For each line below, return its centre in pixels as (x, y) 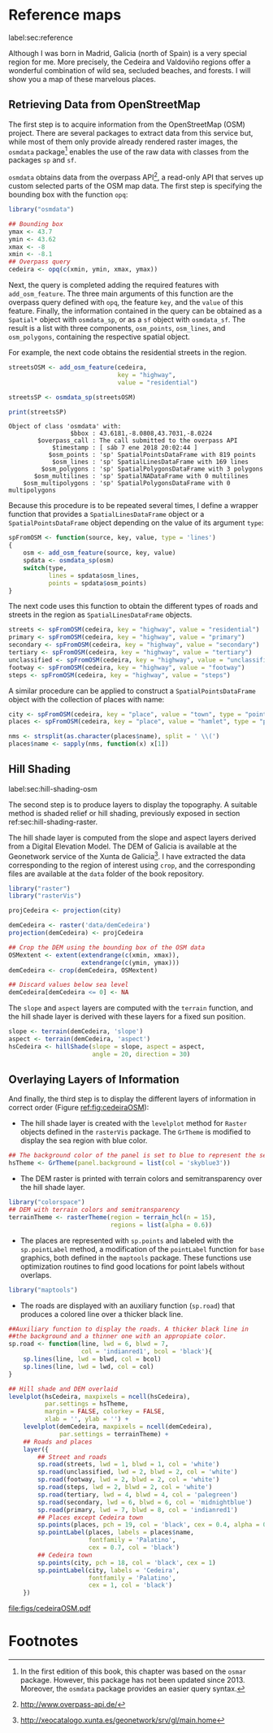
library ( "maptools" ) (43, 1290)
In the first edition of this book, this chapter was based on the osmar (133, 1671)
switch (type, (45, 568)
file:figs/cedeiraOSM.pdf (50, 1609)
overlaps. (36, 1275)
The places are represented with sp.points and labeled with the (127, 1240)
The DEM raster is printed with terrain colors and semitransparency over (141, 1179)
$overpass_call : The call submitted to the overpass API (138, 441)
